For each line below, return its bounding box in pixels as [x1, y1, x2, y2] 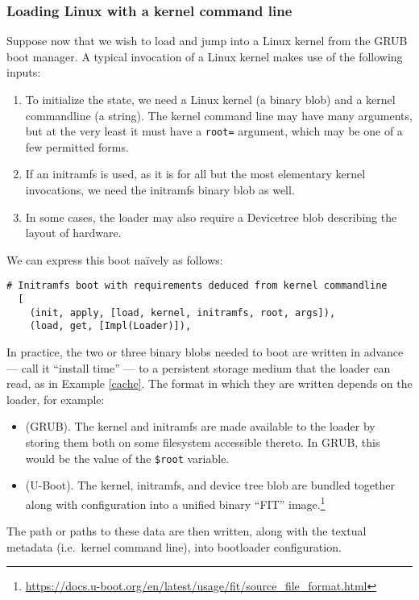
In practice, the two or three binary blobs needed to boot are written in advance [6, 344, 404, 360]
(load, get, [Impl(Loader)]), [29, 320, 192, 332]
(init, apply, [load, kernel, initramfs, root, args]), [29, 306, 336, 319]
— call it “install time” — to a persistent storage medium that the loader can [6, 359, 391, 376]
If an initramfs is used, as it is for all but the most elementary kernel [25, 165, 366, 182]
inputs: [6, 64, 41, 81]
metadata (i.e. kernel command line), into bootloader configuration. [6, 538, 342, 555]
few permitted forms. [25, 138, 129, 155]
